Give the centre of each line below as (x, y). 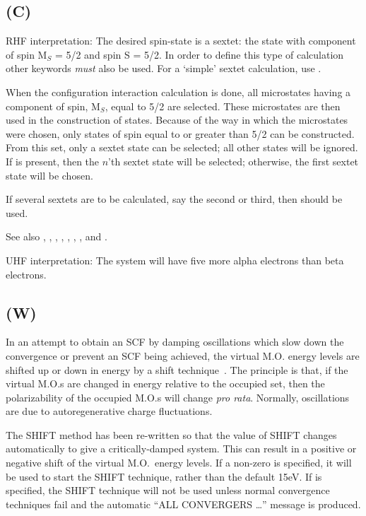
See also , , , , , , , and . (57, 236)
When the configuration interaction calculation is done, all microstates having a (178, 92)
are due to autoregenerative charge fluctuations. (109, 411)
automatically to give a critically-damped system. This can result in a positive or (181, 448)
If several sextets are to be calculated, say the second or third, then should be (174, 199)
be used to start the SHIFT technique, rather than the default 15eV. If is (164, 476)
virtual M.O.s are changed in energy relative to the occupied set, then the (165, 383)
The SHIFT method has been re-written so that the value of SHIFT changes (171, 434)
